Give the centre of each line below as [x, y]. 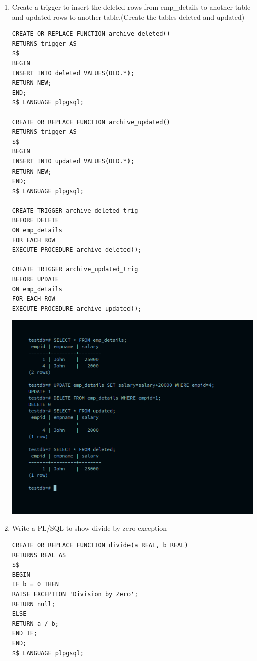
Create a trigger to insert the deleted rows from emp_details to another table [131, 7]
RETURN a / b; [35, 624]
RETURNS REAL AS [39, 555]
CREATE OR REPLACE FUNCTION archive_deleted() [91, 34]
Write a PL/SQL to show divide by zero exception [89, 528]
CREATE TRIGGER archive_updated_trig [75, 270]
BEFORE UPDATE [35, 280]
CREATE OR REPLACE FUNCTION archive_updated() [91, 122]
